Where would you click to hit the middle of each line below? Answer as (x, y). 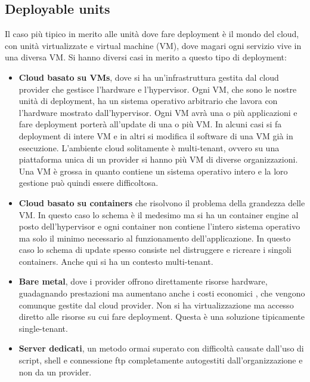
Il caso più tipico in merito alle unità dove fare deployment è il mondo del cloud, (152, 34)
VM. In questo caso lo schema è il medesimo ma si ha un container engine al (159, 214)
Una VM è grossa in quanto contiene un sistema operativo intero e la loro (153, 171)
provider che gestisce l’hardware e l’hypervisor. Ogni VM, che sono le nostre (158, 89)
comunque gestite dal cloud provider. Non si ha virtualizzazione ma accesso (156, 305)
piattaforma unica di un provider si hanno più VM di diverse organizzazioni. (158, 159)
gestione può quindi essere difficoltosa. (89, 183)
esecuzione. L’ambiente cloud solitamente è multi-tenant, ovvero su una (149, 147)
